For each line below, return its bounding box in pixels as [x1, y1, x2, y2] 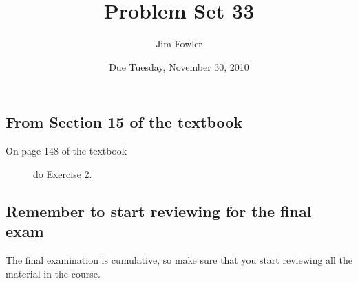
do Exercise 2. [33, 166, 92, 181]
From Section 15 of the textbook [6, 111, 243, 133]
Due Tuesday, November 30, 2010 [109, 59, 249, 73]
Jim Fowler [156, 36, 202, 51]
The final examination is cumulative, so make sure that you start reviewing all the [6, 252, 353, 267]
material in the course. [6, 266, 101, 280]
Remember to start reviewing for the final [6, 200, 312, 221]
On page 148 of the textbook [6, 144, 127, 158]
